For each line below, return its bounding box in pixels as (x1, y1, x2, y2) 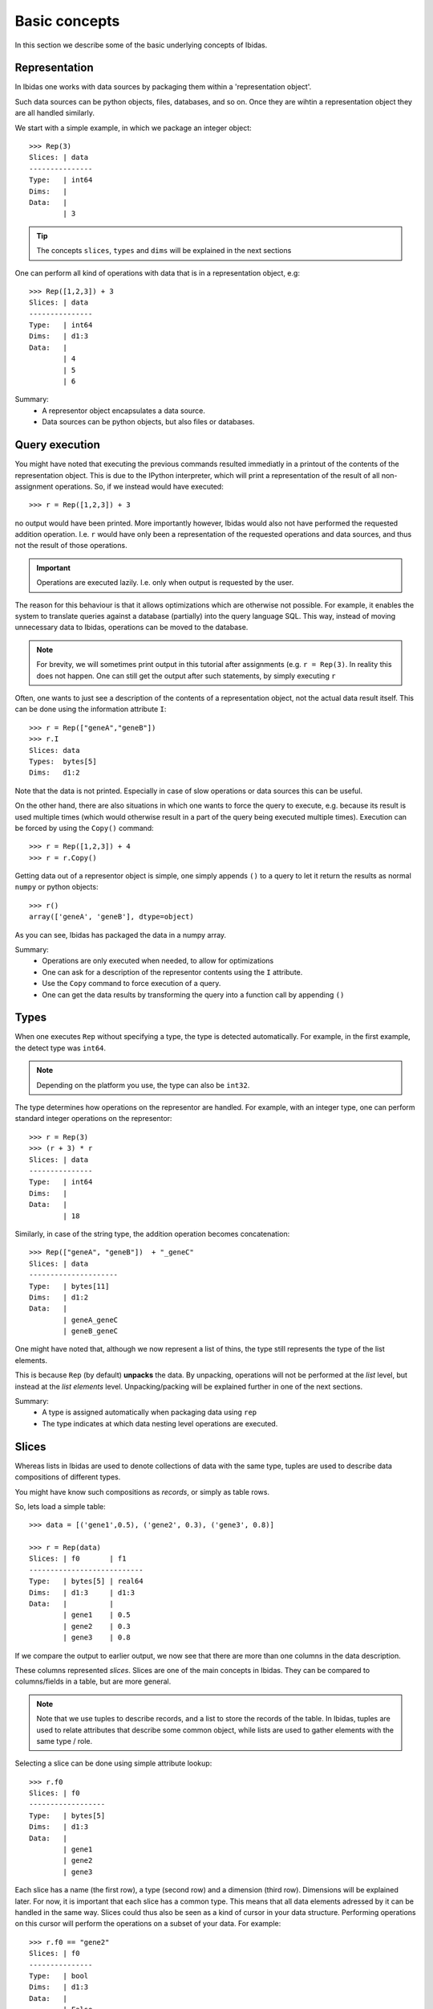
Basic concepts (14, 12, 120, 30)
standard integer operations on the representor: (14, 1114, 172, 1123)
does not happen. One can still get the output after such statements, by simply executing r (36, 671, 336, 681)
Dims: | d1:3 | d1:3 (29, 1588, 136, 1597)
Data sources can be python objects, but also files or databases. (42, 417, 255, 427)
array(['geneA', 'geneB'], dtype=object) (29, 912, 194, 922)
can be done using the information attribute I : (14, 704, 167, 714)
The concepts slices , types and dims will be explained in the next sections (36, 246, 292, 256)
